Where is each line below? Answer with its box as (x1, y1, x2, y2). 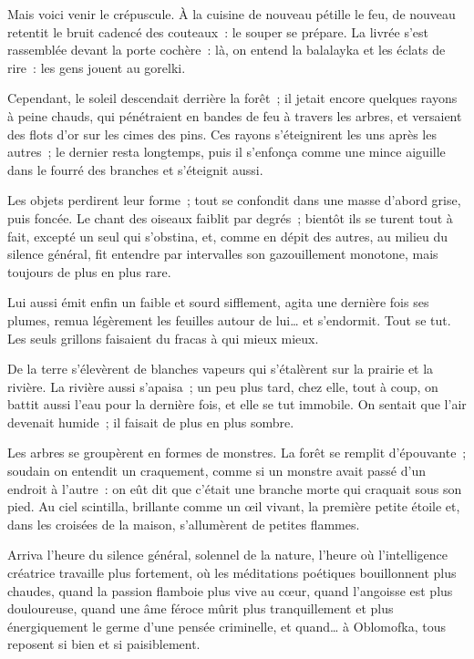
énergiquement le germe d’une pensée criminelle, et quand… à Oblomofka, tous (7, 616, 446, 635)
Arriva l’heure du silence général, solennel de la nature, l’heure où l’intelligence (7, 545, 448, 564)
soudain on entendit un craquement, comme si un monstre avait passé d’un (7, 461, 426, 480)
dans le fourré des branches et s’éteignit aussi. (7, 160, 263, 179)
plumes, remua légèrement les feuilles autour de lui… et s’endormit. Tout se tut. (7, 310, 451, 329)
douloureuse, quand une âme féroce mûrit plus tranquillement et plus (7, 599, 394, 618)
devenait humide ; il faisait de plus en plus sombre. (7, 412, 294, 431)
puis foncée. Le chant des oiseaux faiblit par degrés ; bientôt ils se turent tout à (7, 208, 453, 227)
